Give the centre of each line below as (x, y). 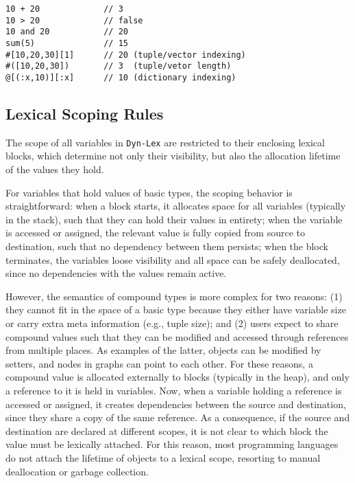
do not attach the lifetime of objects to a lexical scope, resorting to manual (163, 457)
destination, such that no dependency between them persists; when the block (167, 246)
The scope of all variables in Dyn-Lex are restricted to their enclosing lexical (165, 142)
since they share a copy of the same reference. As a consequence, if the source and (178, 417)
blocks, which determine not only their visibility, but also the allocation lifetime (173, 156)
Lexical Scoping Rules (85, 113)
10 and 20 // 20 (67, 32)
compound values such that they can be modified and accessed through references (177, 336)
